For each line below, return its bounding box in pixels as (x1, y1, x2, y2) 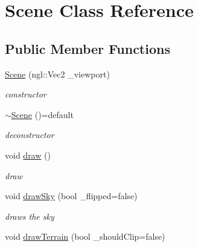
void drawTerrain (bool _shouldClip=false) (5, 230, 165, 243)
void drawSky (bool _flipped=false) (5, 189, 138, 202)
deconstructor (5, 128, 54, 141)
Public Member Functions (5, 39, 170, 58)
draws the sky (5, 209, 54, 222)
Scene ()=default (11, 108, 74, 120)
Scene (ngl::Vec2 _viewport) (5, 67, 110, 80)
